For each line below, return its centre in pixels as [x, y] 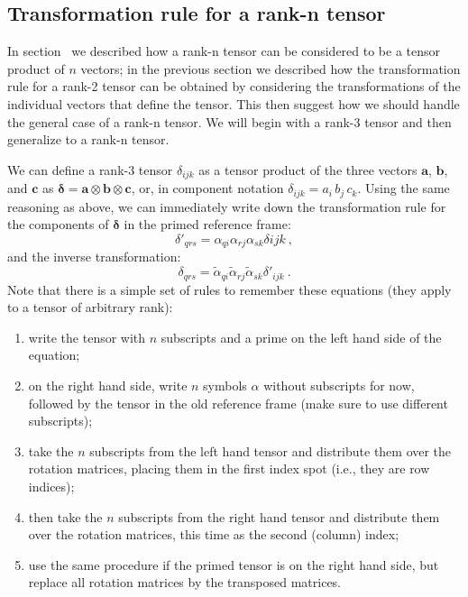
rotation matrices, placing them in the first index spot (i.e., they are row [229, 468]
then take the [65, 516]
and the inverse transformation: [94, 257]
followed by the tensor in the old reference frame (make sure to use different [238, 403]
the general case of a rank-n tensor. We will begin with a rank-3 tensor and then [229, 121]
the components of [58, 224]
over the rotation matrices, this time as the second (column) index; [214, 534]
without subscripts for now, [339, 385]
